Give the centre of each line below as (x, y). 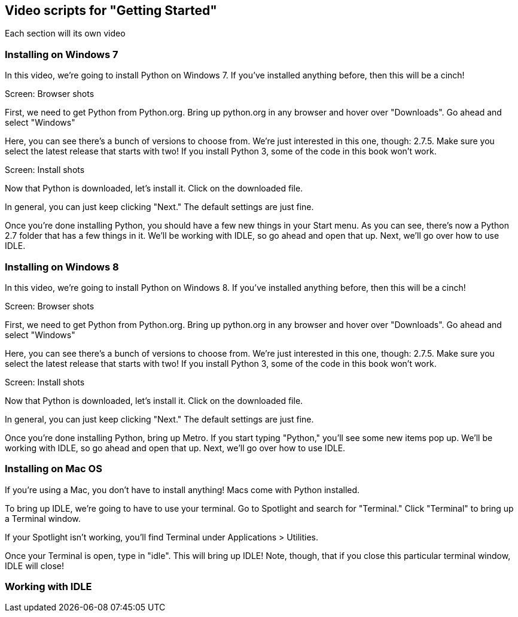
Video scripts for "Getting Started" (111, 10)
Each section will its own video (65, 34)
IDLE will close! (35, 566)
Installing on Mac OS (54, 469)
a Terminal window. (43, 518)
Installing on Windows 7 (62, 54)
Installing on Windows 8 (62, 267)
